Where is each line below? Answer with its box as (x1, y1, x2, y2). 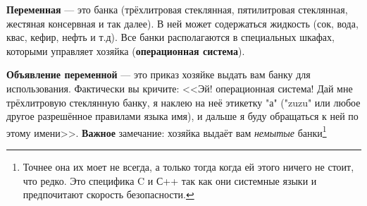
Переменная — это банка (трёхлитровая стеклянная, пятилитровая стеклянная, (6, 2, 348, 16)
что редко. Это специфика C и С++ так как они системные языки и (23, 173, 317, 188)
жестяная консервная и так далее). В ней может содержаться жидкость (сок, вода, (6, 16, 359, 30)
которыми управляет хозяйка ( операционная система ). (6, 43, 245, 58)
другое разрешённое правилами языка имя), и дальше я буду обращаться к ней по (6, 109, 359, 123)
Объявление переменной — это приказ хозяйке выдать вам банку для (6, 67, 311, 82)
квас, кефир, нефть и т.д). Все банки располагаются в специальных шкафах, (6, 30, 335, 44)
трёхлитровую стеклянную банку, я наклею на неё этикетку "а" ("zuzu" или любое (6, 95, 361, 109)
